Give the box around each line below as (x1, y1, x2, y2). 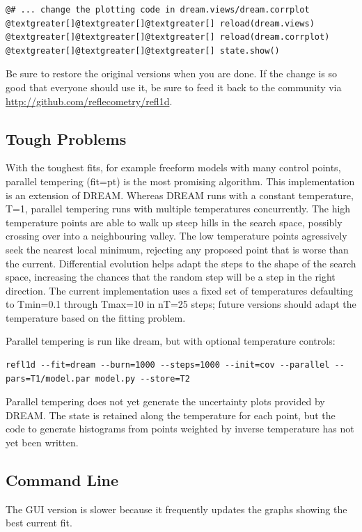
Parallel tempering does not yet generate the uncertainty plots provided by (6, 394, 325, 409)
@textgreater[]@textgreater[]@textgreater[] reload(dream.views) (6, 18, 315, 29)
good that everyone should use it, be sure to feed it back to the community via (6, 79, 342, 94)
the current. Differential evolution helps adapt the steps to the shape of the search (6, 256, 356, 270)
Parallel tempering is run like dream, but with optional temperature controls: (6, 334, 336, 348)
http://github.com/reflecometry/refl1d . (6, 93, 173, 108)
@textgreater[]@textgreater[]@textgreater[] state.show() (6, 45, 280, 56)
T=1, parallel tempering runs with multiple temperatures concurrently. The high (6, 201, 351, 216)
